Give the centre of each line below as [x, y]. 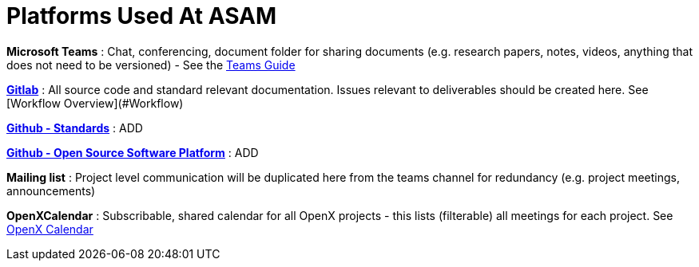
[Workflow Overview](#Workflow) [95, 103]
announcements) [51, 190]
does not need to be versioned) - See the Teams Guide [151, 65]
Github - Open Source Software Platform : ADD [133, 152]
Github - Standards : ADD [75, 128]
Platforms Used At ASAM [142, 16]
